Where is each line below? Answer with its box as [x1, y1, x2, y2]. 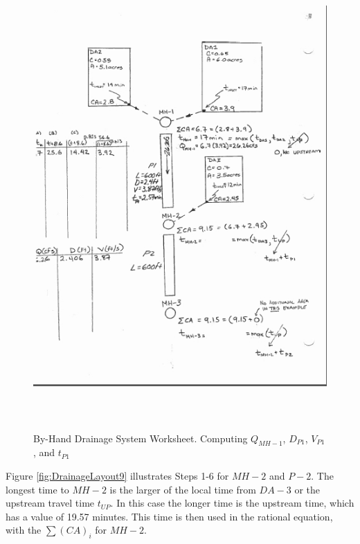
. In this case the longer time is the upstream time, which [110, 496, 354, 510]
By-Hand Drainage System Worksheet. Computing [33, 430, 248, 445]
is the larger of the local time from [109, 482, 256, 496]
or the [294, 482, 321, 496]
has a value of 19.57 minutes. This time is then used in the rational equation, [6, 509, 333, 523]
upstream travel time [6, 496, 95, 510]
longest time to [6, 482, 69, 496]
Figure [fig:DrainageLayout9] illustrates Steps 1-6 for [6, 468, 229, 482]
